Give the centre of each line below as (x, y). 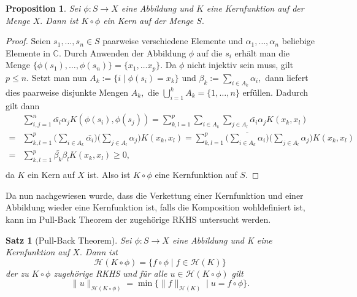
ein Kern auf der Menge (148, 20)
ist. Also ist (109, 175)
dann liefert (287, 77)
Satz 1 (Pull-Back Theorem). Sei (69, 240)
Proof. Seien (28, 41)
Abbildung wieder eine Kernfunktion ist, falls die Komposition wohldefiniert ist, (155, 207)
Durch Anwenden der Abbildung (125, 52)
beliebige (298, 41)
